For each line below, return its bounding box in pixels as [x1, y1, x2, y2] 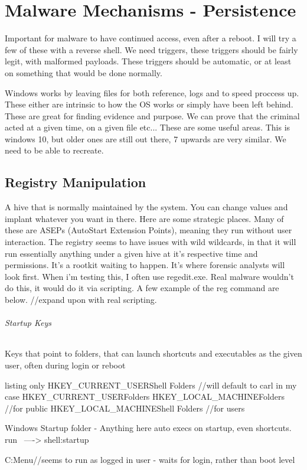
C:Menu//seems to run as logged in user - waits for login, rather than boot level [5, 453, 295, 465]
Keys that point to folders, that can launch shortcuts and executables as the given [5, 347, 302, 360]
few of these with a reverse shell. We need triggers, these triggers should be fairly [5, 43, 298, 56]
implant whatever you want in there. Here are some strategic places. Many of [5, 212, 284, 224]
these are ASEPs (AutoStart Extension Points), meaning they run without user [5, 224, 292, 236]
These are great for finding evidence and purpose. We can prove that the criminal [5, 109, 300, 122]
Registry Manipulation [5, 173, 146, 191]
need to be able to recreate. [5, 144, 104, 156]
